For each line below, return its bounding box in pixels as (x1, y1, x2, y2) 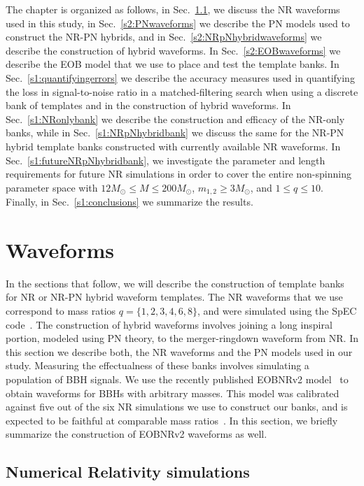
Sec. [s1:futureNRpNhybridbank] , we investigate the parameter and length (6, 152, 325, 167)
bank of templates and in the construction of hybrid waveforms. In (6, 98, 291, 113)
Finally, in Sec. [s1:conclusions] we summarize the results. (6, 194, 253, 209)
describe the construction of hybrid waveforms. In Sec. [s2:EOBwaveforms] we (6, 43, 341, 57)
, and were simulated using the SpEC (197, 303, 357, 318)
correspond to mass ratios (6, 303, 116, 318)
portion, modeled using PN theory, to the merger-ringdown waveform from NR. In (6, 331, 358, 345)
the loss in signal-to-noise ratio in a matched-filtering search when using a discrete (6, 84, 358, 99)
